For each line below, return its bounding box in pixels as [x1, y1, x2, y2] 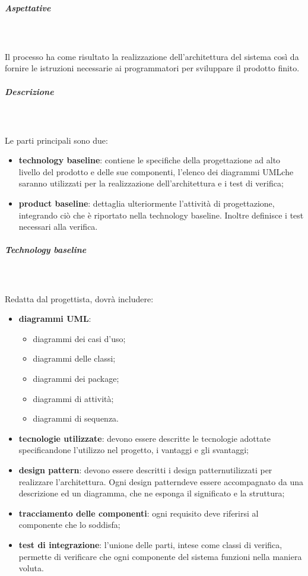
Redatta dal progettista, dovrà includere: [5, 292, 154, 305]
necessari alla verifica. [18, 220, 98, 233]
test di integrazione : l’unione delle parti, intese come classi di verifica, [18, 538, 282, 550]
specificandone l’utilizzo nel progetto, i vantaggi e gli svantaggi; [18, 444, 249, 456]
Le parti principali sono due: [5, 134, 108, 146]
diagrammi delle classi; [33, 352, 116, 365]
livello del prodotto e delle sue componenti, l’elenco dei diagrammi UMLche [18, 165, 294, 178]
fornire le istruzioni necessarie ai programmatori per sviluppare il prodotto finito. [5, 62, 300, 74]
